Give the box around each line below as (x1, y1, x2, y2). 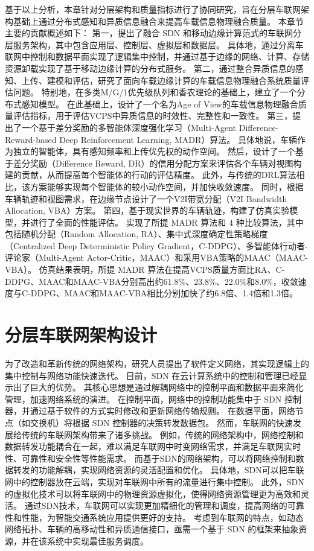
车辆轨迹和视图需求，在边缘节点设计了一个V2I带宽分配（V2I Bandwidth (5, 192, 287, 205)
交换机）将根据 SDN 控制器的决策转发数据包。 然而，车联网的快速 (30, 416, 293, 428)
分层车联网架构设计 (5, 322, 158, 347)
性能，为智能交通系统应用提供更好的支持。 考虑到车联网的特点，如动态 (21, 511, 304, 523)
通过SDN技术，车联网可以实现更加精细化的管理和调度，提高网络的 (24, 499, 287, 512)
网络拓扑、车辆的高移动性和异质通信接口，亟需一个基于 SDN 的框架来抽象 (5, 523, 299, 535)
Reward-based (5, 133, 57, 145)
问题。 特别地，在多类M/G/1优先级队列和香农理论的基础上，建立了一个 (13, 86, 297, 98)
